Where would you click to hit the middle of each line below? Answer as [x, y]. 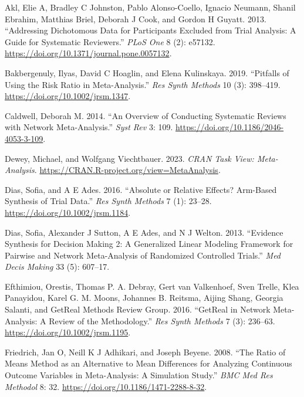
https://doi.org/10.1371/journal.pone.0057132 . [88, 53]
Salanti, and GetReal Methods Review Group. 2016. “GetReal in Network [138, 309]
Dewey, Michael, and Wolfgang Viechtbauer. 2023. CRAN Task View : [129, 158]
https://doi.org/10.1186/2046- [230, 127]
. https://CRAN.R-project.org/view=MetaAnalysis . [127, 170]
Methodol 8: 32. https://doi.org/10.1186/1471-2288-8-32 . [106, 386]
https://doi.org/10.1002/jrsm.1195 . [68, 332]
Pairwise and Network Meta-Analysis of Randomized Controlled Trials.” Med [143, 255]
